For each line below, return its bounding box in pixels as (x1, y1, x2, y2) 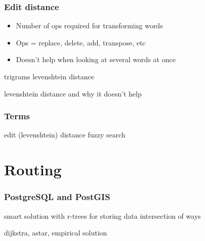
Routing (4, 159, 62, 180)
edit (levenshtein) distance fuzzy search (4, 129, 126, 140)
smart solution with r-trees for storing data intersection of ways (4, 210, 201, 221)
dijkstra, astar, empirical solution (4, 227, 107, 238)
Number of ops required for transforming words (16, 20, 163, 31)
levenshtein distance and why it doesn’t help (4, 88, 142, 99)
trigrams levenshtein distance (4, 71, 95, 81)
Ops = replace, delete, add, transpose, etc (16, 37, 146, 47)
